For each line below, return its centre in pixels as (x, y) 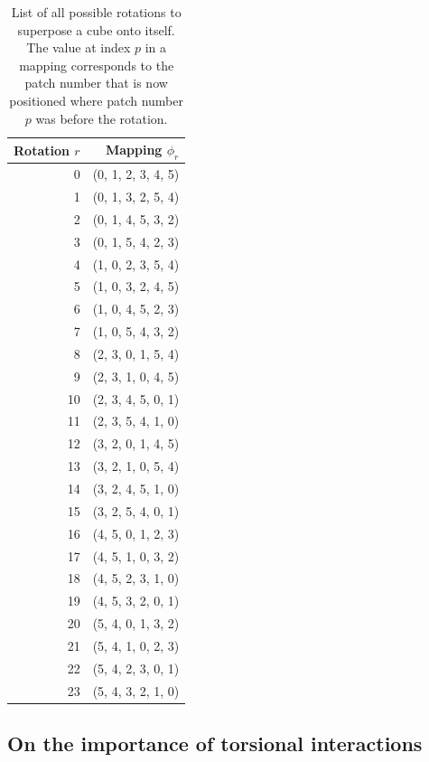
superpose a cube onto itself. (96, 29)
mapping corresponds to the (97, 65)
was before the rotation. (102, 118)
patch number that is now (96, 83)
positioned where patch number (96, 100)
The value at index (79, 47)
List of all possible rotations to (96, 12)
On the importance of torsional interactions (215, 743)
